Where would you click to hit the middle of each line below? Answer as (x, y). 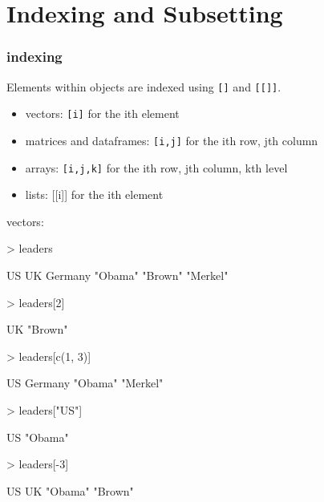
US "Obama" (38, 437)
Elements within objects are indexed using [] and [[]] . (144, 86)
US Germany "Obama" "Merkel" (85, 383)
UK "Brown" (37, 329)
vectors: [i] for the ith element (102, 113)
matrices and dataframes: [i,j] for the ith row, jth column (172, 140)
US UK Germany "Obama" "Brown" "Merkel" (117, 275)
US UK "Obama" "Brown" (70, 490)
